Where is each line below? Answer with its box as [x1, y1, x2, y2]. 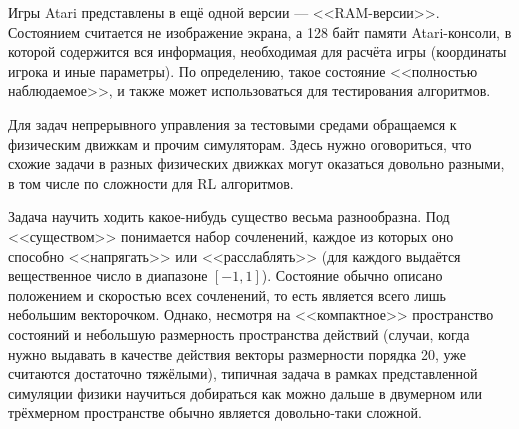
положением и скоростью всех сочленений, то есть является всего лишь [8, 284, 446, 305]
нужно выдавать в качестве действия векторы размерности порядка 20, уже [8, 343, 467, 364]
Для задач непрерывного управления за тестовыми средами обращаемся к [8, 113, 457, 134]
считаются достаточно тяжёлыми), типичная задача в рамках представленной [8, 363, 478, 384]
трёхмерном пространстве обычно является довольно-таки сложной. [8, 402, 422, 423]
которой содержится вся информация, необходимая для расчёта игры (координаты [8, 41, 507, 62]
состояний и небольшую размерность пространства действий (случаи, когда [8, 323, 470, 344]
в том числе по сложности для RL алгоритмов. [8, 172, 294, 193]
